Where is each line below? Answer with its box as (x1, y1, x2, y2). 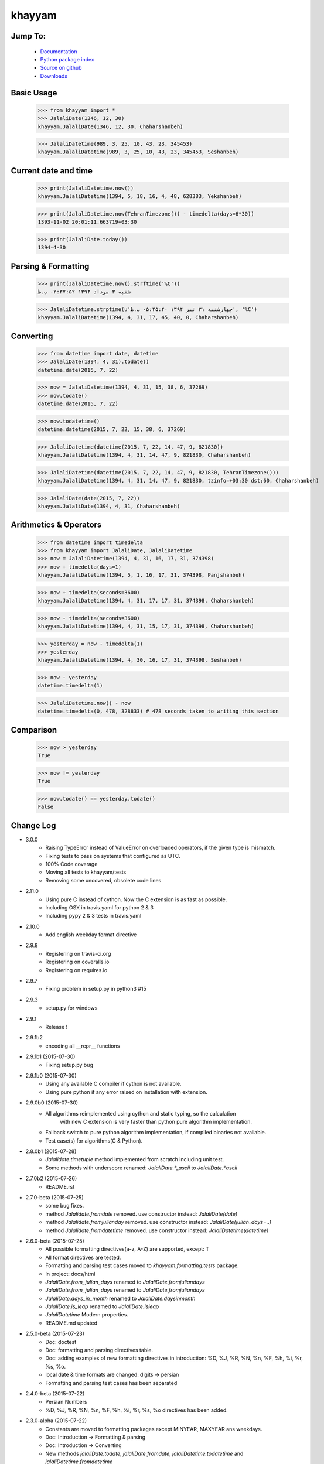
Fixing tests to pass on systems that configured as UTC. (45, 852, 181, 859)
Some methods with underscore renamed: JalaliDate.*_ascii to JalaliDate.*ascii (45, 1164, 237, 1171)
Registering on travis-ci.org (45, 950, 111, 957)
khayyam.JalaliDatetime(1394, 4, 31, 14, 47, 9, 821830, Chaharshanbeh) (37, 451, 251, 459)
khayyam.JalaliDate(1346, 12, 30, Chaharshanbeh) (37, 123, 183, 130)
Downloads (40, 72, 67, 79)
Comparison (11, 725, 57, 735)
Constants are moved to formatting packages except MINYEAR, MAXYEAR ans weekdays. (45, 1425, 262, 1432)
